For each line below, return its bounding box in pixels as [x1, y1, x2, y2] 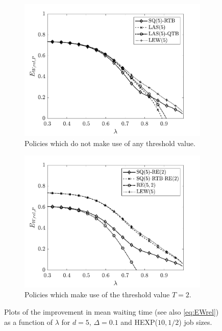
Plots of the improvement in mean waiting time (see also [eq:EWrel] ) [4, 306, 219, 317]
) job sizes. [179, 316, 212, 327]
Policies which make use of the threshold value [24, 289, 170, 300]
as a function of [4, 316, 53, 327]
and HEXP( [120, 316, 158, 327]
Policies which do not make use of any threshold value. [24, 137, 195, 148]
